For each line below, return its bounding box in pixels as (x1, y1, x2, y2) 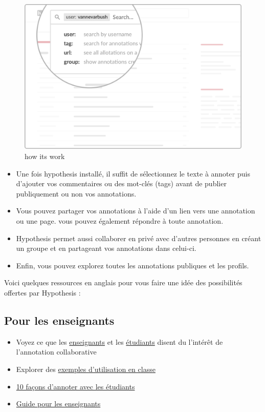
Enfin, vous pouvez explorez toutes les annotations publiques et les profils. (16, 260, 249, 270)
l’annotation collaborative (16, 346, 97, 357)
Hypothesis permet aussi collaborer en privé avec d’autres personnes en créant (16, 232, 261, 243)
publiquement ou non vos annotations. (16, 188, 137, 199)
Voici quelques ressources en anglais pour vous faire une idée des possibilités (4, 277, 242, 288)
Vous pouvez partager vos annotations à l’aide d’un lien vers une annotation (16, 205, 255, 216)
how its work (25, 150, 65, 161)
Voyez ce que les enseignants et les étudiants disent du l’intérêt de (16, 336, 223, 347)
